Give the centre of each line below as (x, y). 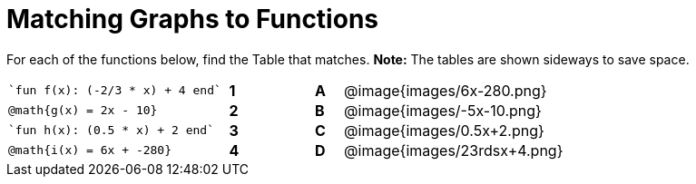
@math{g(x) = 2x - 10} (83, 111)
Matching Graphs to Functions (192, 19)
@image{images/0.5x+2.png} (444, 130)
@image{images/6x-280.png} (446, 90)
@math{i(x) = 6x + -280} (90, 150)
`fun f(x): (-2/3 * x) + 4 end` (115, 91)
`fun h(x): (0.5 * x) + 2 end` (111, 131)
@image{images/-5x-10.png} (443, 110)
